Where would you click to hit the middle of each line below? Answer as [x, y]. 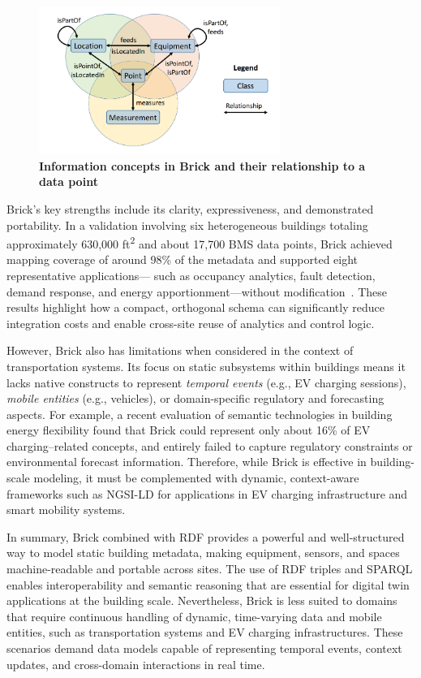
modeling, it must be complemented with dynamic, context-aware [196, 478]
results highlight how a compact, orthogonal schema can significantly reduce [195, 307]
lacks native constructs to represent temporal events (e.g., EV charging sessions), [206, 382]
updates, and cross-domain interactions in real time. [136, 664]
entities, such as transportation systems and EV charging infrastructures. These [205, 632]
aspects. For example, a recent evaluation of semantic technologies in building [200, 414]
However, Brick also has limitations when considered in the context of [180, 350]
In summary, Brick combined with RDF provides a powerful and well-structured [206, 536]
